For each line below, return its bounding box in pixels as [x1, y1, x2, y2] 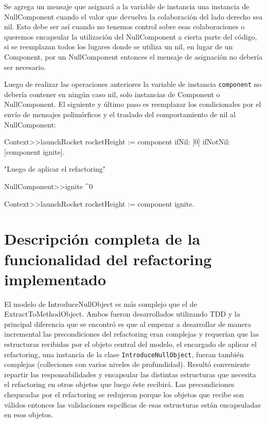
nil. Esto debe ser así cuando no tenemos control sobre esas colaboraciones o [4, 21, 245, 32]
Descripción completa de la [4, 228, 201, 249]
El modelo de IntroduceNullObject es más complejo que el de [4, 298, 197, 309]
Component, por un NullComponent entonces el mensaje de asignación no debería [4, 51, 262, 62]
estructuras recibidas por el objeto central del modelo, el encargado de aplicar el [4, 339, 257, 350]
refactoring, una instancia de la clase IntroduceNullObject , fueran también [4, 348, 244, 359]
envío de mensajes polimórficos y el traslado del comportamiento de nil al [4, 109, 236, 119]
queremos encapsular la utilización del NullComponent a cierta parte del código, [4, 31, 257, 42]
